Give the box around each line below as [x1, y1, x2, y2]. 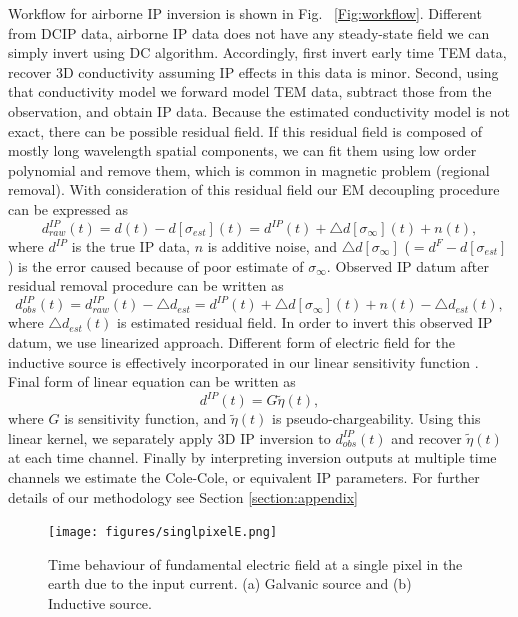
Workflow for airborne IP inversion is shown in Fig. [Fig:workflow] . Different [8, 3, 482, 23]
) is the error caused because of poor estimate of [8, 255, 304, 276]
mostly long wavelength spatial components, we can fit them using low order [8, 140, 477, 161]
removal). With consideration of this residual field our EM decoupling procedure [8, 179, 500, 200]
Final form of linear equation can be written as [8, 371, 296, 392]
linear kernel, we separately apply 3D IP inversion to [8, 427, 331, 448]
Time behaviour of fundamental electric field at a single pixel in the [48, 553, 463, 574]
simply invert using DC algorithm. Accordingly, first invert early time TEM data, [8, 42, 507, 63]
